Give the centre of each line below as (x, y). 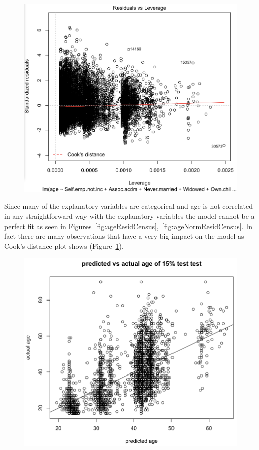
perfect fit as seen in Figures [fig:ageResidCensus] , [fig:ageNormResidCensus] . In (128, 226)
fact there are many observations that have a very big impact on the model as (124, 236)
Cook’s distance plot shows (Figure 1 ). (64, 245)
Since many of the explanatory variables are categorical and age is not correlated (129, 206)
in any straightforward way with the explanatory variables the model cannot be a (129, 216)
